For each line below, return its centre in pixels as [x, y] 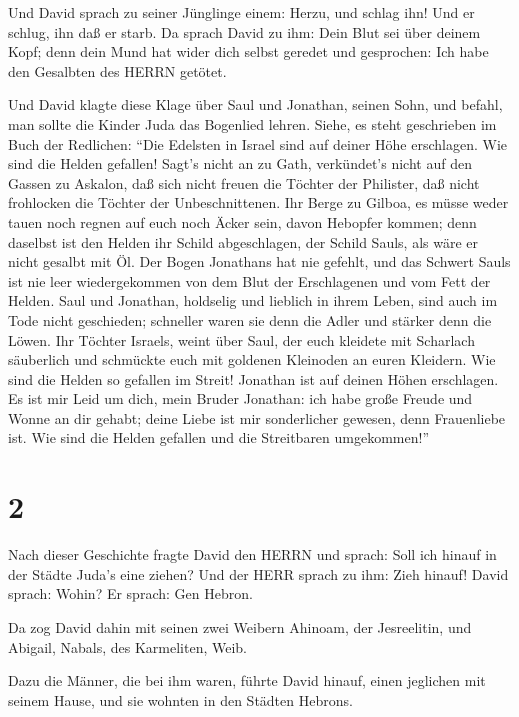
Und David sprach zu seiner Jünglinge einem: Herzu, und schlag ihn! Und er [241, 12]
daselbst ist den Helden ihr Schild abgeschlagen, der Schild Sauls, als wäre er [243, 241]
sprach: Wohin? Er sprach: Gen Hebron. [130, 593]
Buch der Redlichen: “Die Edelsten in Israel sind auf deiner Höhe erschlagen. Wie [257, 143]
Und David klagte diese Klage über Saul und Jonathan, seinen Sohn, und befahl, [255, 104]
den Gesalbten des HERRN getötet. [117, 70]
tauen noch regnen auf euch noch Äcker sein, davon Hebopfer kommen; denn [242, 221]
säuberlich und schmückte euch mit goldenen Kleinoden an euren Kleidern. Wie [252, 359]
